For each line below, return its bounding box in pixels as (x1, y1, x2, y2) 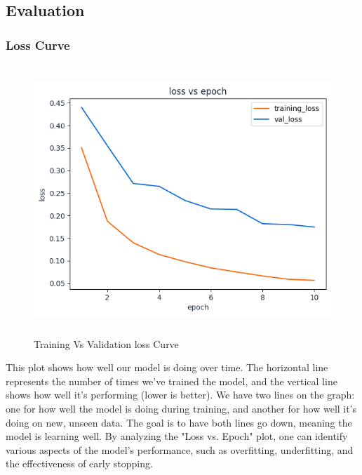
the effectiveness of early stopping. (6, 456, 153, 471)
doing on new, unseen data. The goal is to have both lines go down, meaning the (6, 415, 352, 429)
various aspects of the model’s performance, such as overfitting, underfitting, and (6, 442, 354, 457)
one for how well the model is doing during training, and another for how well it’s (6, 401, 357, 415)
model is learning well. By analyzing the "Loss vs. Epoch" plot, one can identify (6, 429, 348, 443)
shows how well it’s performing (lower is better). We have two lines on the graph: (6, 387, 355, 402)
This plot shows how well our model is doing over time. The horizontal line (6, 360, 328, 375)
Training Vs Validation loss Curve (34, 336, 179, 351)
